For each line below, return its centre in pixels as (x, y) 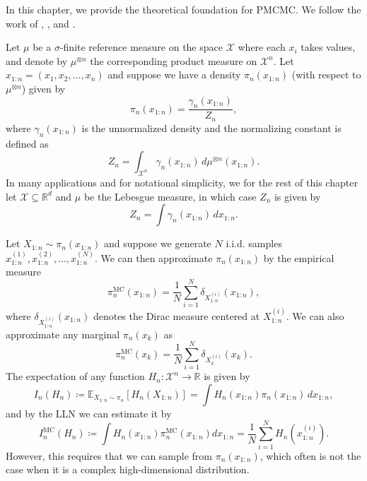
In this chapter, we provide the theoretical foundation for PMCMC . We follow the (183, 9)
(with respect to (326, 75)
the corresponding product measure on (174, 60)
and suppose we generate (157, 243)
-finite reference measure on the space (141, 47)
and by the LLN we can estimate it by (89, 413)
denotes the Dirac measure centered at (176, 315)
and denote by (37, 60)
